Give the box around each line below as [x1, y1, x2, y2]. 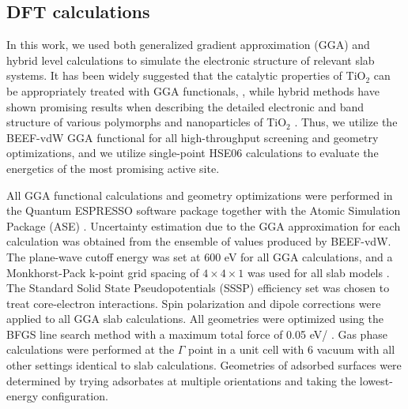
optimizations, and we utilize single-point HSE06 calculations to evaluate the [6, 144, 379, 161]
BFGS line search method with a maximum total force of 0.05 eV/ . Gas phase [6, 325, 387, 342]
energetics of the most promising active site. [6, 159, 220, 176]
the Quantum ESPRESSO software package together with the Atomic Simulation [6, 202, 401, 219]
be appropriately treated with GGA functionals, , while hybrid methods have [6, 82, 380, 99]
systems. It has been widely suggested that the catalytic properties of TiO [6, 67, 366, 84]
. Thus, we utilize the [294, 114, 398, 130]
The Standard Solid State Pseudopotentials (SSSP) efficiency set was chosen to [6, 280, 390, 296]
